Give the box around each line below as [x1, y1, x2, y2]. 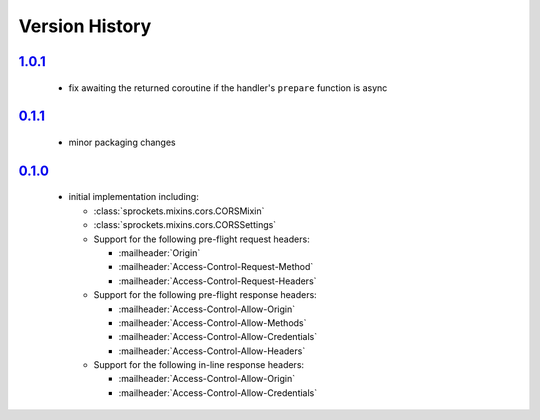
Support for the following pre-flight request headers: [93, 233, 310, 245]
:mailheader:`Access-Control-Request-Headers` [118, 275, 317, 287]
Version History [18, 15, 152, 37]
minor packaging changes [68, 136, 176, 148]
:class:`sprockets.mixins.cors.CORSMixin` [93, 205, 265, 217]
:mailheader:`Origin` [118, 246, 201, 259]
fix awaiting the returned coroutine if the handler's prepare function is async [68, 81, 388, 94]
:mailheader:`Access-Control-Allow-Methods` [118, 316, 307, 329]
